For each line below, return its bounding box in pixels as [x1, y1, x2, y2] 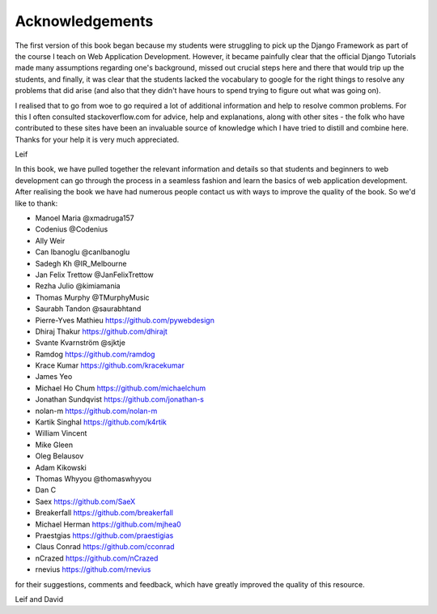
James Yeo [35, 372, 73, 382]
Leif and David [15, 594, 64, 603]
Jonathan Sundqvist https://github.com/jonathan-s [35, 394, 204, 404]
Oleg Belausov [35, 451, 84, 461]
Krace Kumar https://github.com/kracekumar [35, 360, 185, 370]
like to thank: [15, 198, 58, 208]
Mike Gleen [35, 440, 73, 450]
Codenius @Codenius [35, 224, 108, 234]
